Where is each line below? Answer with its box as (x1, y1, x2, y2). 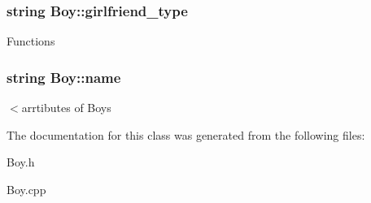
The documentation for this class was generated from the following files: (7, 126, 365, 143)
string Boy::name (7, 67, 121, 87)
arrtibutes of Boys (21, 99, 111, 116)
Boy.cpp (7, 180, 46, 197)
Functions (7, 32, 55, 50)
